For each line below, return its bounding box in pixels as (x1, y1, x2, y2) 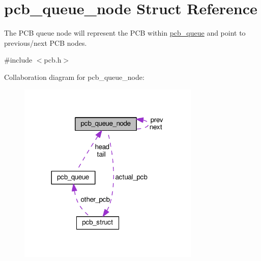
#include (4, 54, 33, 65)
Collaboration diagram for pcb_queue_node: (4, 71, 144, 82)
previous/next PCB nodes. (4, 37, 87, 48)
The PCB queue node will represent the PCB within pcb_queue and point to (4, 27, 246, 38)
